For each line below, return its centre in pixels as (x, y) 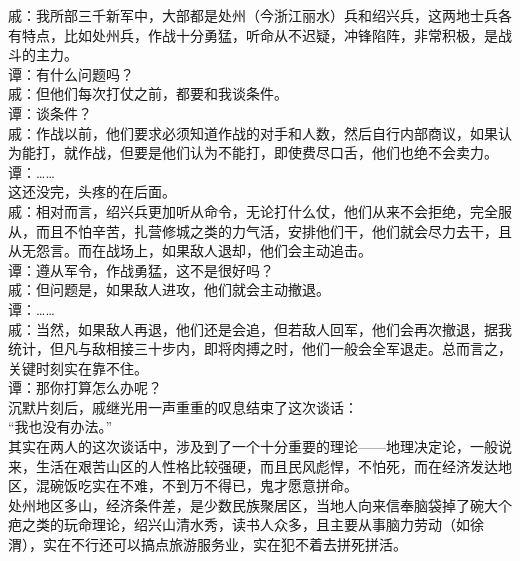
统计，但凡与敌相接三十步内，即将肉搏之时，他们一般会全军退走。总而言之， (260, 348)
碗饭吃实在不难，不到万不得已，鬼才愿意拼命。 (203, 485)
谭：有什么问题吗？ (71, 73)
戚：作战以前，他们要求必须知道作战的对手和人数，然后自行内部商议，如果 (253, 132)
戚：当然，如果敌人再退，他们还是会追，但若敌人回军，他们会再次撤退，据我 (260, 328)
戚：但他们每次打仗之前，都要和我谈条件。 (148, 93)
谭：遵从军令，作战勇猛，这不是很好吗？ (141, 269)
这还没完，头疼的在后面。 (92, 191)
